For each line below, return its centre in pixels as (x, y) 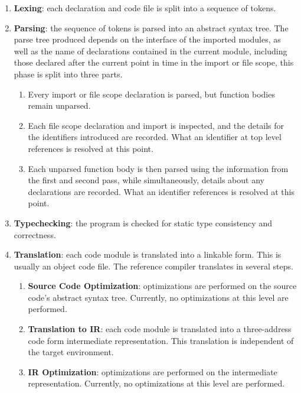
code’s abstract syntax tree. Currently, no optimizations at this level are (158, 297)
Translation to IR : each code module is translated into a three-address (160, 329)
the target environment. (71, 352)
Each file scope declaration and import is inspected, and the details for (156, 125)
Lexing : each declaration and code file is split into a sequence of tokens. (145, 8)
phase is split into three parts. (68, 74)
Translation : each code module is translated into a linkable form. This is (148, 254)
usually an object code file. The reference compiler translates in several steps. (153, 266)
